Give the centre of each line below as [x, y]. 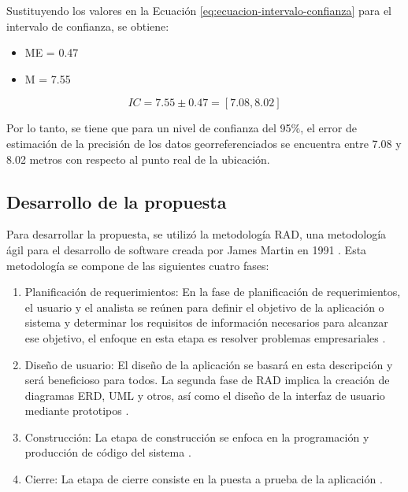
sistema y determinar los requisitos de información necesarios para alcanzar [206, 322]
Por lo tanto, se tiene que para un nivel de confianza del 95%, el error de [182, 128]
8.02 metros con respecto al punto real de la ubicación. [138, 159]
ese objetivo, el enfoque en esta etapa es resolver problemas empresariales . [205, 337]
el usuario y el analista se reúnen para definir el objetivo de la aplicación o [204, 307]
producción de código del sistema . [108, 452]
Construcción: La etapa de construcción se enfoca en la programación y [197, 437]
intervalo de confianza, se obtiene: [88, 26]
